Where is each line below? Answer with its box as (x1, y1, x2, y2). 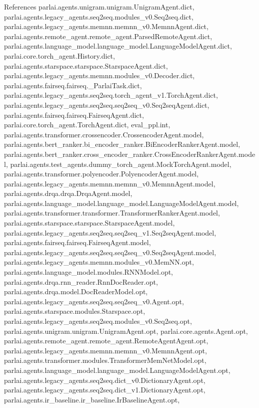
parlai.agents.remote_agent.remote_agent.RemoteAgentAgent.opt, (4, 335, 208, 346)
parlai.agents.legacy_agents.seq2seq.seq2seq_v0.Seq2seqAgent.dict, (4, 99, 209, 110)
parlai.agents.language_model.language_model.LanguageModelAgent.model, (4, 197, 239, 208)
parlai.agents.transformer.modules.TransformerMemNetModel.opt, (4, 355, 206, 365)
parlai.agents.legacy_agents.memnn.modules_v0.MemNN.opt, (4, 257, 194, 267)
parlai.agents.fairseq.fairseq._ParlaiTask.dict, (4, 80, 142, 90)
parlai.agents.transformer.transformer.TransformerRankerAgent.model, (4, 208, 220, 218)
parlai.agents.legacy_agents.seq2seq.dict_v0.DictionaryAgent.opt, (4, 374, 205, 385)
